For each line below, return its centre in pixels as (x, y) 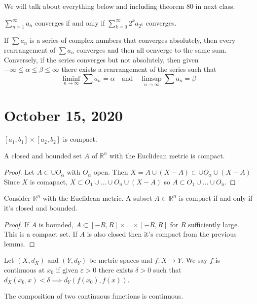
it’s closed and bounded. (41, 208)
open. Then (111, 172)
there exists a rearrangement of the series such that (139, 69)
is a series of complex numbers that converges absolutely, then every (133, 40)
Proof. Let (19, 172)
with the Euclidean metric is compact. (167, 155)
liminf (71, 78)
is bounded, (56, 224)
